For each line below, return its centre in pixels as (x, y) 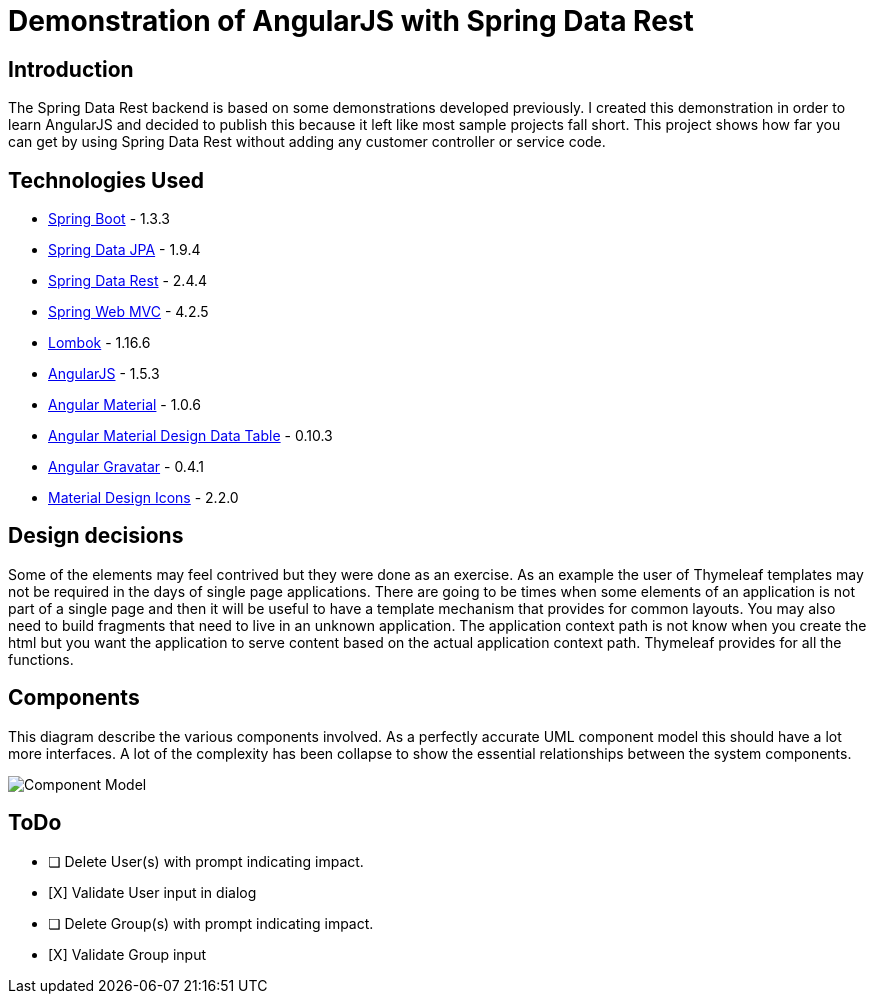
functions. (41, 659)
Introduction (71, 69)
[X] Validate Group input (127, 954)
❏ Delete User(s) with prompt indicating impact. (206, 861)
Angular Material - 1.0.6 (124, 405)
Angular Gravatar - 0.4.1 (126, 467)
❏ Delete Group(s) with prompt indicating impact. (211, 923)
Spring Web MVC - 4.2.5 (128, 312)
